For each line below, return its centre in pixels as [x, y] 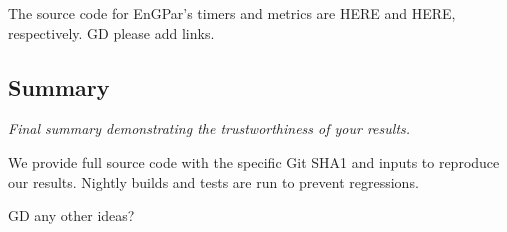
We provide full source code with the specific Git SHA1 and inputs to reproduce [254, 161]
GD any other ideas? [71, 215]
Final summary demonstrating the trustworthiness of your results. [209, 128]
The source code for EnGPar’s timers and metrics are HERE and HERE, [232, 13]
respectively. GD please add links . [111, 32]
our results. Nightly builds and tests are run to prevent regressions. [213, 181]
